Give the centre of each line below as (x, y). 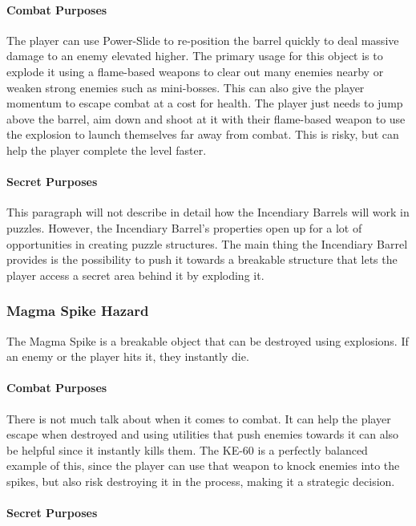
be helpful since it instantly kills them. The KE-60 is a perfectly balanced (187, 449)
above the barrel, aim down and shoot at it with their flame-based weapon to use (206, 118)
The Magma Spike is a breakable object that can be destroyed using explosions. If (208, 340)
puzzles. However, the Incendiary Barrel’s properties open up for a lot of (184, 227)
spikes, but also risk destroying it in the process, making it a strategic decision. (201, 481)
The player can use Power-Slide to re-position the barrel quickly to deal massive (203, 40)
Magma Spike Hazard (78, 311)
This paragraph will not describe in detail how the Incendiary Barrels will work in (208, 212)
